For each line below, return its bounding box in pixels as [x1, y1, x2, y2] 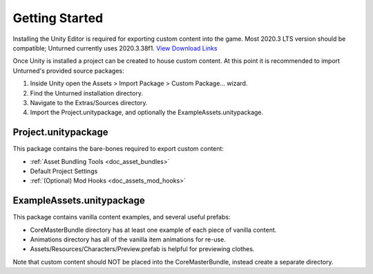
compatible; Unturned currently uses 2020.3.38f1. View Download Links [12, 44, 218, 52]
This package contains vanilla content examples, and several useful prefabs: [12, 213, 231, 221]
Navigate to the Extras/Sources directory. [30, 98, 148, 107]
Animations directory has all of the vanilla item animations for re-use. [30, 235, 226, 244]
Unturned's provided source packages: [12, 66, 124, 75]
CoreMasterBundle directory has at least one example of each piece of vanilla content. [30, 226, 277, 234]
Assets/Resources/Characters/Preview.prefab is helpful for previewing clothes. [30, 245, 255, 253]
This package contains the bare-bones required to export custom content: [12, 145, 224, 153]
